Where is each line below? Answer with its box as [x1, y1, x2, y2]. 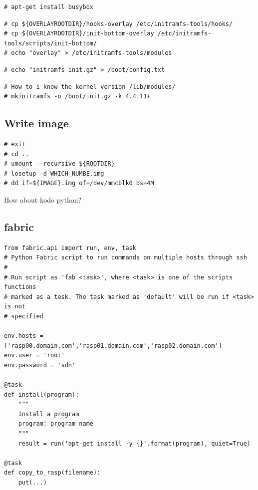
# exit [4, 140, 25, 148]
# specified [4, 312, 43, 320]
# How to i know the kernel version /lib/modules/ [4, 83, 176, 90]
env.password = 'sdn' [4, 361, 76, 369]
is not [4, 303, 25, 310]
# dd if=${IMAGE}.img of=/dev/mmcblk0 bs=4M [4, 180, 154, 187]
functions [4, 283, 36, 291]
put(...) [18, 479, 47, 486]
